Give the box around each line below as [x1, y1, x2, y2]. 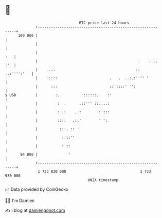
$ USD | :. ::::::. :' [5, 92, 112, 98]
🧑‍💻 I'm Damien [5, 198, 35, 203]
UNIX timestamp [88, 177, 119, 183]
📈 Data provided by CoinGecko [5, 186, 69, 192]
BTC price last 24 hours [79, 20, 130, 25]
